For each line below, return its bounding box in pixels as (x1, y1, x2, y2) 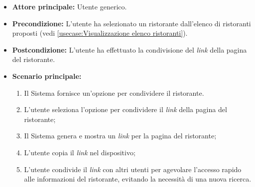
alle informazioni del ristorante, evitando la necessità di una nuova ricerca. (24, 174, 252, 184)
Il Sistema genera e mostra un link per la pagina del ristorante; (24, 130, 217, 141)
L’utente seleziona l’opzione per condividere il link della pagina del (24, 104, 227, 115)
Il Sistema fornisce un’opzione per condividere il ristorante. (24, 87, 204, 98)
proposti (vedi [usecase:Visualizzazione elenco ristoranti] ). (12, 28, 188, 38)
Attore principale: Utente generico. (12, 1, 127, 11)
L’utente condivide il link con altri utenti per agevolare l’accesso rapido (24, 164, 242, 174)
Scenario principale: (12, 70, 82, 81)
